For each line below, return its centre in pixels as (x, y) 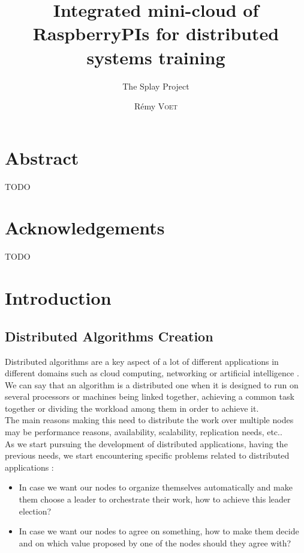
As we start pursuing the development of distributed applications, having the (146, 443)
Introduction (58, 298)
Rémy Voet (156, 106)
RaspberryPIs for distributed (156, 33)
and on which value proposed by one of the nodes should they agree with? (155, 542)
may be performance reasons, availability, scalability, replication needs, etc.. (144, 432)
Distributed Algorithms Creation (109, 336)
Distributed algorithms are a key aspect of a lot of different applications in (142, 361)
